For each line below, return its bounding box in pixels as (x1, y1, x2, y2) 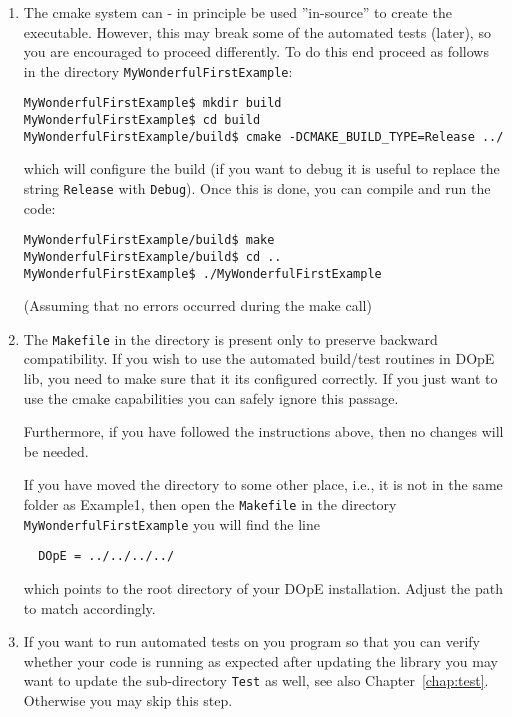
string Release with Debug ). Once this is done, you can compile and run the (23, 178, 491, 198)
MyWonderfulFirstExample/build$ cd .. (23, 249, 282, 264)
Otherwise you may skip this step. (23, 690, 233, 711)
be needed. (23, 440, 89, 461)
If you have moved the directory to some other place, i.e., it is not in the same (23, 474, 503, 495)
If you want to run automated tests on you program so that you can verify (23, 631, 480, 652)
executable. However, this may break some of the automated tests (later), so (23, 21, 491, 42)
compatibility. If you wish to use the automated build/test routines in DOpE (23, 348, 495, 369)
